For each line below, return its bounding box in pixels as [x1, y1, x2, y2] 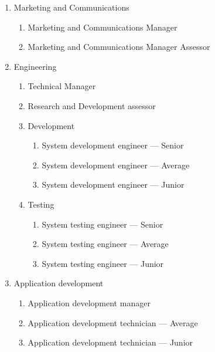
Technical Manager [28, 80, 96, 92]
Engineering [13, 60, 57, 72]
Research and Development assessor [28, 99, 156, 111]
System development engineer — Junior [42, 178, 185, 191]
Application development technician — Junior [28, 336, 193, 348]
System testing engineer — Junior [42, 257, 164, 269]
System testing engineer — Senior [42, 218, 163, 230]
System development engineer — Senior [42, 139, 184, 151]
